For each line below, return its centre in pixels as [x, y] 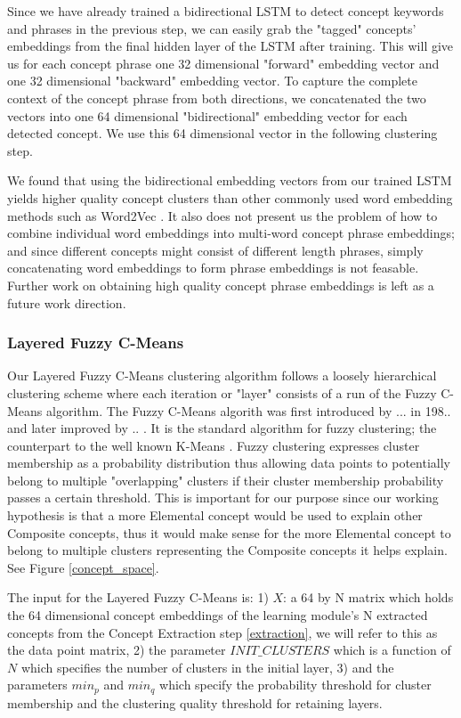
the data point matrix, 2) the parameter [117, 650]
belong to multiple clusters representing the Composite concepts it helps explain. [227, 550]
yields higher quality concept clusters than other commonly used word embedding [230, 197]
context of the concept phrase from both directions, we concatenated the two [217, 98]
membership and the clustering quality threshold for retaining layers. [195, 702]
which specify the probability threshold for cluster [295, 685]
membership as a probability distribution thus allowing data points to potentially [229, 463]
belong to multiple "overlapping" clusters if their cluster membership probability [226, 480]
